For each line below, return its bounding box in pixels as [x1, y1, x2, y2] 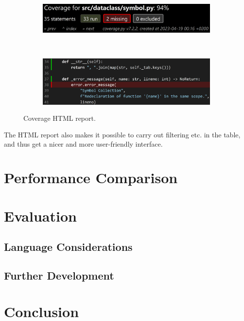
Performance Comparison [4, 168, 178, 188]
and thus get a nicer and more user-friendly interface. [4, 139, 163, 149]
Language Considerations [4, 239, 133, 254]
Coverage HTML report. [23, 113, 96, 123]
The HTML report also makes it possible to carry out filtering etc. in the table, [4, 129, 241, 139]
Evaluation [4, 206, 77, 226]
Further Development [4, 268, 114, 283]
